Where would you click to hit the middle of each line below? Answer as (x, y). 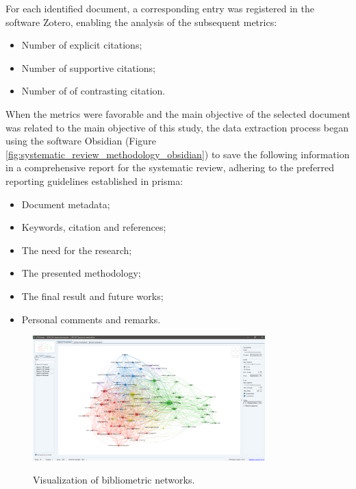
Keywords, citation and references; (94, 227)
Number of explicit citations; (82, 45)
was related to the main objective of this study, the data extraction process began (177, 127)
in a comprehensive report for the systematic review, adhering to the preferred (170, 167)
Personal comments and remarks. (91, 319)
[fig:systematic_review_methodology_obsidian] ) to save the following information (178, 154)
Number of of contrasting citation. (93, 91)
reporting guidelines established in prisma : (94, 180)
